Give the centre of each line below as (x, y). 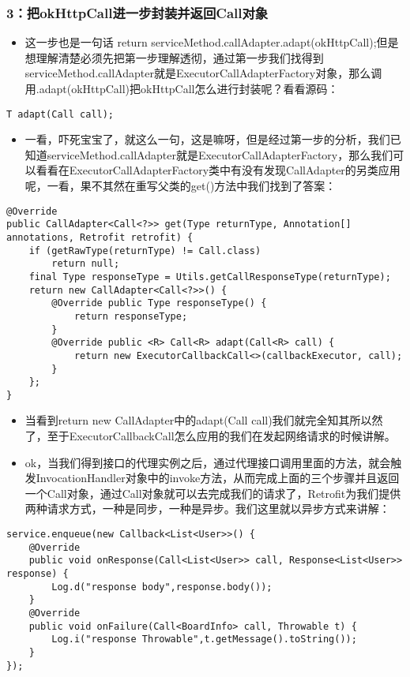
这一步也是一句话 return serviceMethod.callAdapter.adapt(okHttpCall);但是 (212, 42)
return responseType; (131, 316)
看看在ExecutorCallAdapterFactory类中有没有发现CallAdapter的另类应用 (218, 170)
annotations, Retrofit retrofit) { (100, 237)
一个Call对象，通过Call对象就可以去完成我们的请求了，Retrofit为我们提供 (213, 493)
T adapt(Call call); (60, 114)
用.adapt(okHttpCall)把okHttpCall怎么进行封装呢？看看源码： (182, 88)
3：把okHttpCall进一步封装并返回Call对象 (137, 12)
